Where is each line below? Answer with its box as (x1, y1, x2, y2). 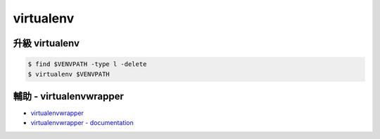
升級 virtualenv (13, 37, 80, 49)
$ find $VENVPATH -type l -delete (27, 60, 147, 68)
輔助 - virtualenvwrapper (13, 90, 125, 102)
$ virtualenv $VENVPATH (27, 70, 110, 78)
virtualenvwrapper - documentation (30, 119, 134, 127)
